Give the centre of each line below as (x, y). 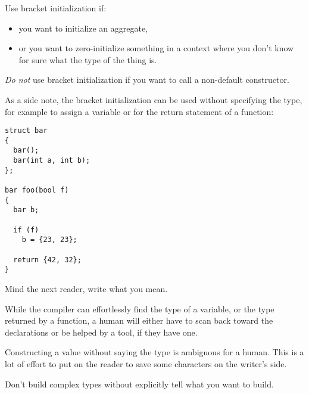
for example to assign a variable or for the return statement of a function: (139, 111)
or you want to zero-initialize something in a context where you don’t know (156, 48)
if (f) (26, 230)
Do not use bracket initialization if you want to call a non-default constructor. (147, 80)
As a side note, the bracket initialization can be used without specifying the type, (154, 99)
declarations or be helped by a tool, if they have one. (101, 332)
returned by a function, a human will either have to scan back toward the (139, 320)
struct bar (26, 131)
